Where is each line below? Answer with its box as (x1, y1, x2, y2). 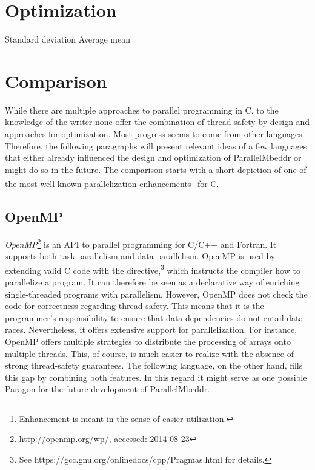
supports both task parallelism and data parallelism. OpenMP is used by (5, 250, 276, 262)
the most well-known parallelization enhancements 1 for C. (5, 175, 219, 190)
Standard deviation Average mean (5, 33, 130, 46)
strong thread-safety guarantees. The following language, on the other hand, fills (5, 359, 303, 372)
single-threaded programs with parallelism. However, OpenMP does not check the (5, 287, 308, 300)
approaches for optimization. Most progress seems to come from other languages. (5, 128, 305, 140)
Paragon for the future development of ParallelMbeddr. (5, 383, 210, 395)
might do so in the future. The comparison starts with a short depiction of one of (5, 163, 307, 175)
